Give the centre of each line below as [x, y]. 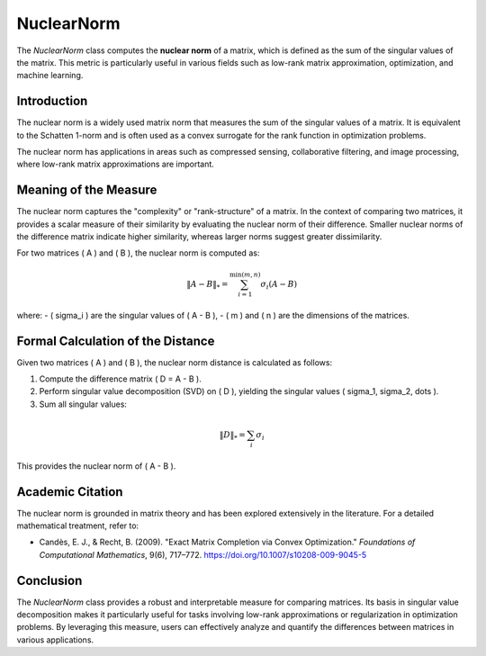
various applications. [55, 640]
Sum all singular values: [83, 404]
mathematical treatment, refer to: [78, 526]
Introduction [52, 101]
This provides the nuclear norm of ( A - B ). [96, 466]
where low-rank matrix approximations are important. [116, 164]
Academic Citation [70, 492]
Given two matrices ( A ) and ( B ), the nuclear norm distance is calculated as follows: [175, 362]
